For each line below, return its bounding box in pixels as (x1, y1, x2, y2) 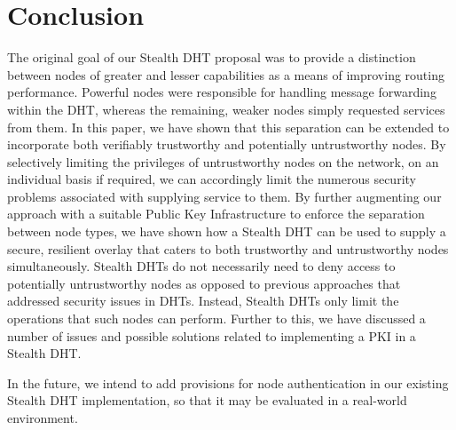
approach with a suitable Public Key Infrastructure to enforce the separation (7, 204, 425, 223)
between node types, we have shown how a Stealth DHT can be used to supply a (7, 222, 446, 241)
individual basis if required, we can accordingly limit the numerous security (7, 170, 416, 188)
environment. (7, 409, 78, 426)
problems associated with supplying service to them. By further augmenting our (7, 187, 442, 205)
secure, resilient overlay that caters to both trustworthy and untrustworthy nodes (7, 239, 449, 258)
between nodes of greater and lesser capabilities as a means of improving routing (7, 65, 444, 84)
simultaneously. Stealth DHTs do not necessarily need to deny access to (7, 257, 396, 275)
